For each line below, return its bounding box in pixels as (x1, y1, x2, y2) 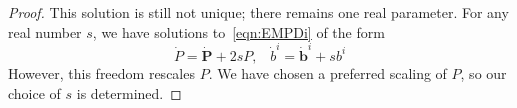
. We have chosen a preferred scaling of (208, 62, 447, 83)
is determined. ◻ (76, 82, 182, 103)
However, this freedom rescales (8, 62, 195, 83)
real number (8, 21, 82, 42)
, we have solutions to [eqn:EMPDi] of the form (92, 21, 385, 42)
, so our (460, 62, 507, 83)
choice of (8, 82, 61, 103)
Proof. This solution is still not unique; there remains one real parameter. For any (8, 2, 509, 22)
